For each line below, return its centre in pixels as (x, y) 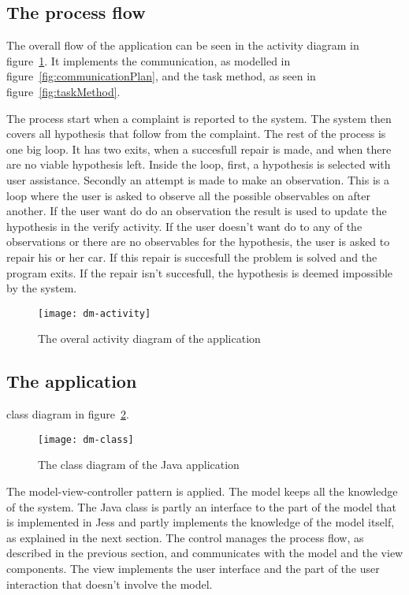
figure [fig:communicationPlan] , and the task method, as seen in (161, 76)
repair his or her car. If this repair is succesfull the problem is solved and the (192, 257)
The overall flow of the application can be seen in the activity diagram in (183, 45)
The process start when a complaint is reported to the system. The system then (199, 118)
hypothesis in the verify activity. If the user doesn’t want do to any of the (184, 226)
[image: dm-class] (86, 439)
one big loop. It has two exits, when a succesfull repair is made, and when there (199, 149)
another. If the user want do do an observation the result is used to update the (197, 211)
